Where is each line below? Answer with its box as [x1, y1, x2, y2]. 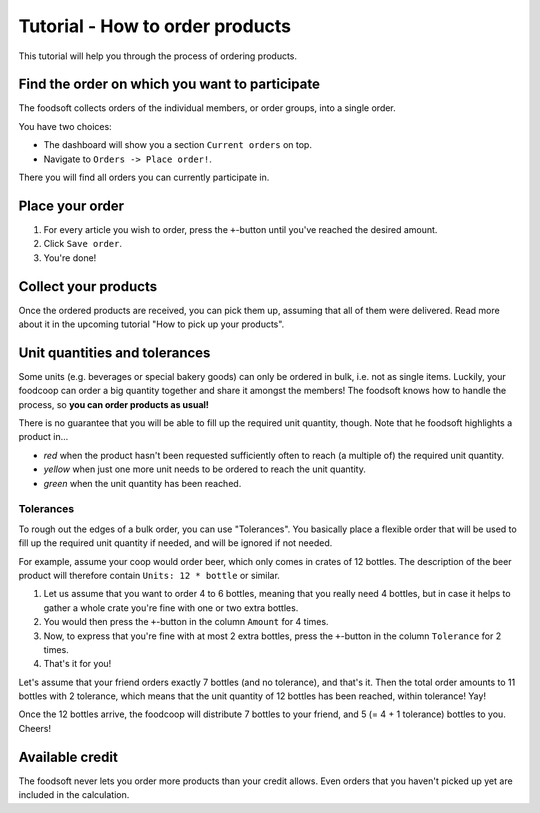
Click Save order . [43, 238, 122, 250]
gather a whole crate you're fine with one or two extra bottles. [43, 601, 299, 614]
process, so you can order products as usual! [18, 398, 210, 410]
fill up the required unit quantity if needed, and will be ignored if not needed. [18, 537, 333, 549]
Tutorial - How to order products [18, 15, 292, 37]
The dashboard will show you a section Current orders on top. [43, 139, 312, 151]
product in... [18, 431, 69, 443]
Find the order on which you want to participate [18, 76, 320, 93]
